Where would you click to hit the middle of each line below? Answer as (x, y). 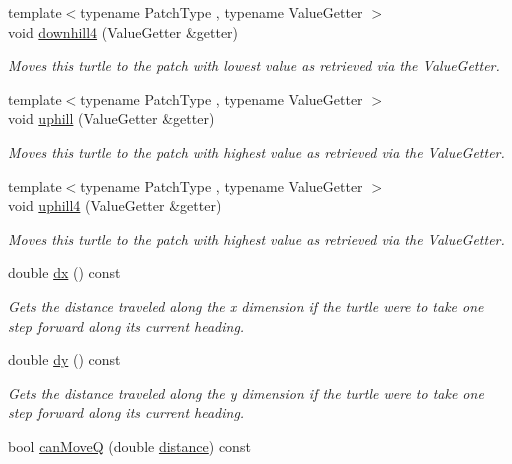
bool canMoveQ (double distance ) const (129, 445)
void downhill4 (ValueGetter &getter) (123, 31)
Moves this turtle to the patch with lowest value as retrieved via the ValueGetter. (254, 65)
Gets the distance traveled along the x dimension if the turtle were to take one (246, 305)
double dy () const (64, 359)
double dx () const (64, 272)
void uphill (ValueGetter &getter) (111, 118)
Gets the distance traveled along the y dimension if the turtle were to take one (246, 392)
